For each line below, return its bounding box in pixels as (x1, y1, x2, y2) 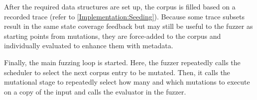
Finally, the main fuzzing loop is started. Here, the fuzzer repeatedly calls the (4, 57, 241, 67)
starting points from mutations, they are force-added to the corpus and (4, 30, 221, 41)
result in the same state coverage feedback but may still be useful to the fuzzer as (4, 21, 253, 31)
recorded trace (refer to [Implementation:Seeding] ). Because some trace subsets (4, 11, 245, 21)
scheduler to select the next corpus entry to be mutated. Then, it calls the (4, 67, 230, 77)
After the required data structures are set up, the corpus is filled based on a (4, 1, 236, 11)
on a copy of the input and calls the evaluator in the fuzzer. (4, 86, 186, 97)
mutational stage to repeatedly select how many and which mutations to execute (4, 77, 250, 87)
